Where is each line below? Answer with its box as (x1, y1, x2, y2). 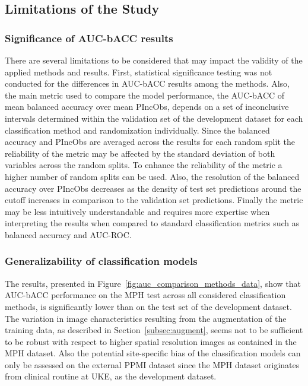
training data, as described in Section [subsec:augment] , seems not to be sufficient (5, 324, 303, 336)
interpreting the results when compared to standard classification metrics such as (5, 217, 300, 229)
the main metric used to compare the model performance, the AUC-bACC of (5, 88, 285, 101)
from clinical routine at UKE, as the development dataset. (5, 370, 217, 382)
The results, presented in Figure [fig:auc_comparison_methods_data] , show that (5, 277, 301, 289)
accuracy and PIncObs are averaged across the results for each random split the (5, 135, 295, 148)
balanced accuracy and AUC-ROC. (5, 228, 132, 241)
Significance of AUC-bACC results (5, 30, 173, 45)
